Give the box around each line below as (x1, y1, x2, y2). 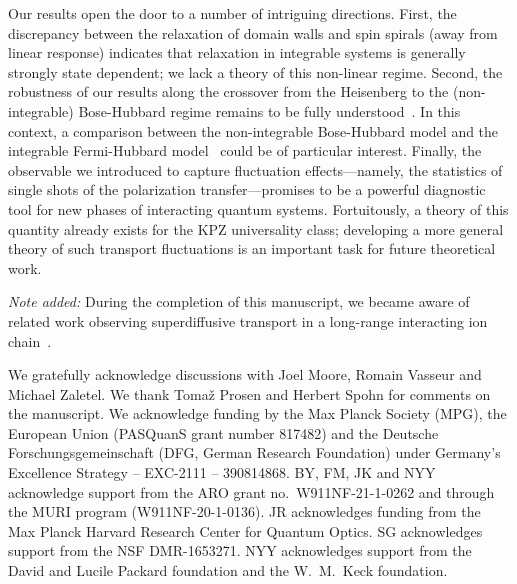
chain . (8, 330, 52, 351)
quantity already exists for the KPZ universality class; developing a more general (8, 218, 504, 239)
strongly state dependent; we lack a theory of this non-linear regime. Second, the (8, 61, 503, 82)
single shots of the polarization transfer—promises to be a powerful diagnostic (8, 179, 486, 200)
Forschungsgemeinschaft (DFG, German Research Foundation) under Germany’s (8, 442, 501, 463)
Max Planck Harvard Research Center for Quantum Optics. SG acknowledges (8, 520, 483, 541)
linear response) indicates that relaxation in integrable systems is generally (8, 42, 466, 63)
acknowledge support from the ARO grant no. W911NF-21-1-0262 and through (8, 481, 495, 502)
